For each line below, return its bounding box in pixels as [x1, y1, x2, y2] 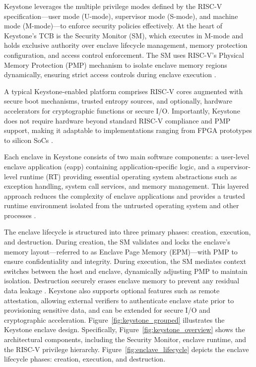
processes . [4, 210, 36, 220]
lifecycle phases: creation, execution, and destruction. [4, 354, 166, 364]
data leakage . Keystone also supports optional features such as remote [4, 285, 220, 296]
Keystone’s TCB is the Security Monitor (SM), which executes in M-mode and [4, 30, 244, 40]
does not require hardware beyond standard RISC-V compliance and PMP [4, 115, 231, 125]
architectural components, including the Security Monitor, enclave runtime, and [4, 334, 246, 344]
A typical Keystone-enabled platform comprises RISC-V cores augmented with [4, 86, 243, 96]
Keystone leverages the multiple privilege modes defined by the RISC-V [4, 1, 222, 11]
